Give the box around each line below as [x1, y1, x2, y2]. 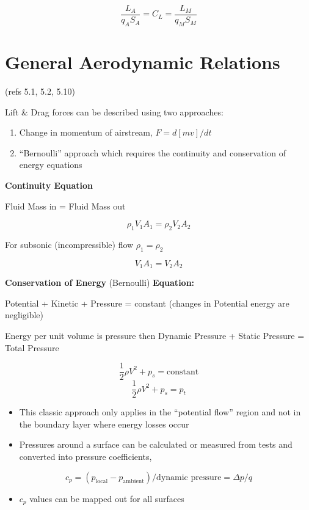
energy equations [19, 158, 82, 171]
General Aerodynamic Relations [5, 49, 280, 75]
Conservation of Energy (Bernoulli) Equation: [5, 276, 195, 289]
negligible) [5, 308, 44, 321]
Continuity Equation [5, 178, 93, 191]
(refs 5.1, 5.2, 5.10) [5, 84, 75, 97]
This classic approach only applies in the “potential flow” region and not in [19, 406, 301, 418]
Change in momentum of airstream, [19, 126, 153, 139]
